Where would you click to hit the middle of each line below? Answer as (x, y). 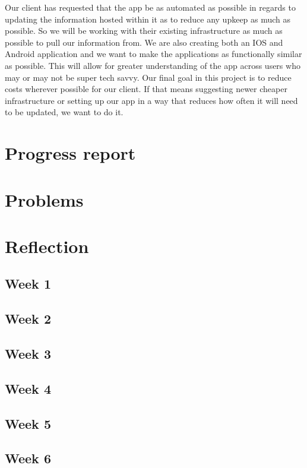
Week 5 (28, 423)
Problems (44, 199)
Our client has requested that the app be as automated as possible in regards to (150, 7)
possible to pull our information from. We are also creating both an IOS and (144, 42)
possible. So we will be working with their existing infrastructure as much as (144, 31)
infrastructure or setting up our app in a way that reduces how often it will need (151, 100)
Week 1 (28, 284)
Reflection (47, 246)
